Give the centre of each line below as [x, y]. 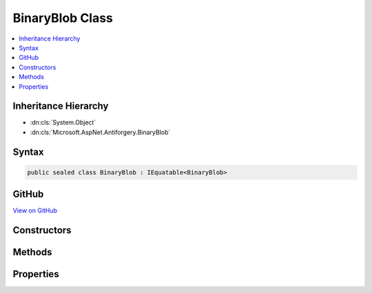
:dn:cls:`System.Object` [63, 122]
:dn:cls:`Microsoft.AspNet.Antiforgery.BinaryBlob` [100, 132]
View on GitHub [35, 210]
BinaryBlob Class [63, 18]
